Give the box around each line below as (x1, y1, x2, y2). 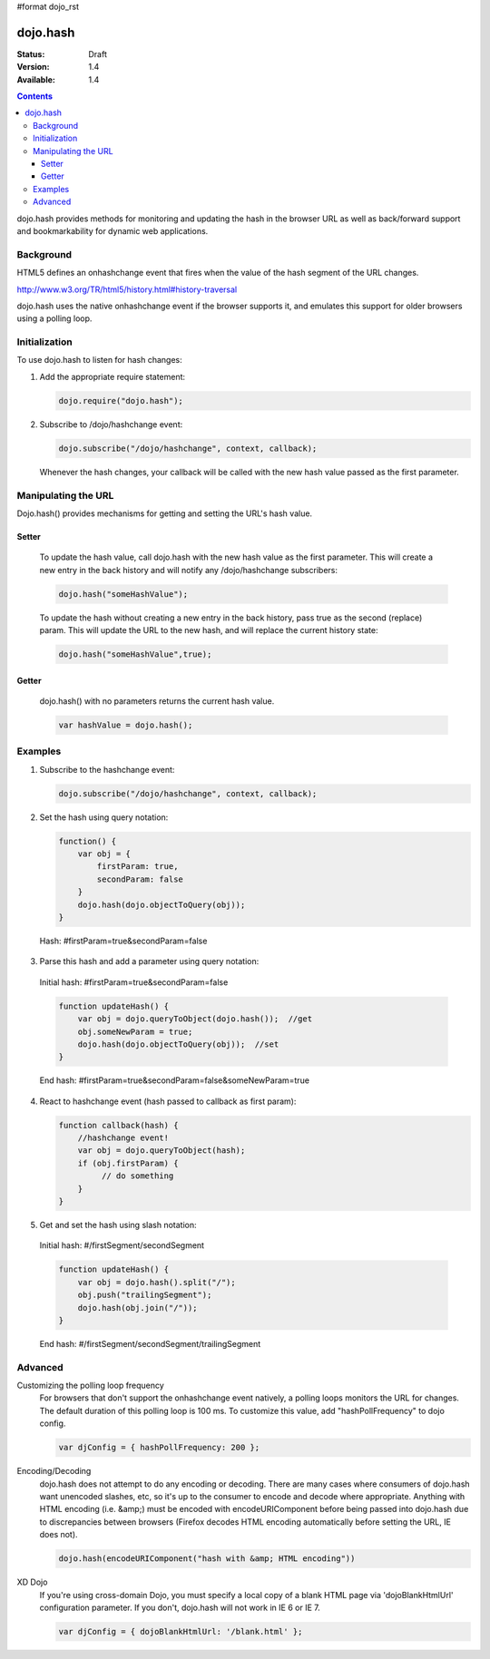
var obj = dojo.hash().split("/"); (77, 1277, 236, 1287)
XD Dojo (16, 1576, 48, 1587)
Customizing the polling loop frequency (16, 1380, 165, 1391)
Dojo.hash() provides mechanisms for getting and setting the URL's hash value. (16, 508, 313, 519)
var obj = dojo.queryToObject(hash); (77, 1146, 246, 1156)
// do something (101, 1171, 174, 1181)
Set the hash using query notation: (39, 812, 169, 823)
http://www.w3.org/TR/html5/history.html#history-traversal (16, 284, 238, 295)
